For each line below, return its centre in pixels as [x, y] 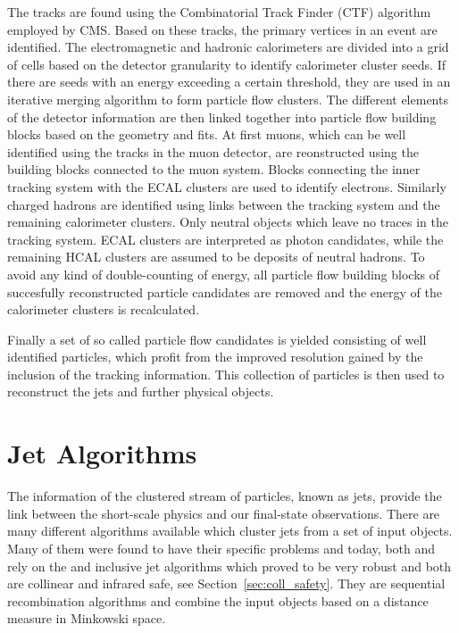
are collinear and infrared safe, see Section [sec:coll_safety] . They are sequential [226, 583]
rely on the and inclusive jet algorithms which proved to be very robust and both [229, 566]
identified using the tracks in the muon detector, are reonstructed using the [213, 151]
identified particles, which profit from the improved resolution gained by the [215, 357]
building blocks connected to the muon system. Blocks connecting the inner [214, 169]
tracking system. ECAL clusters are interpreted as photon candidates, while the [225, 239]
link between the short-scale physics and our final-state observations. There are [224, 513]
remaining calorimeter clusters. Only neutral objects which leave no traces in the [228, 222]
